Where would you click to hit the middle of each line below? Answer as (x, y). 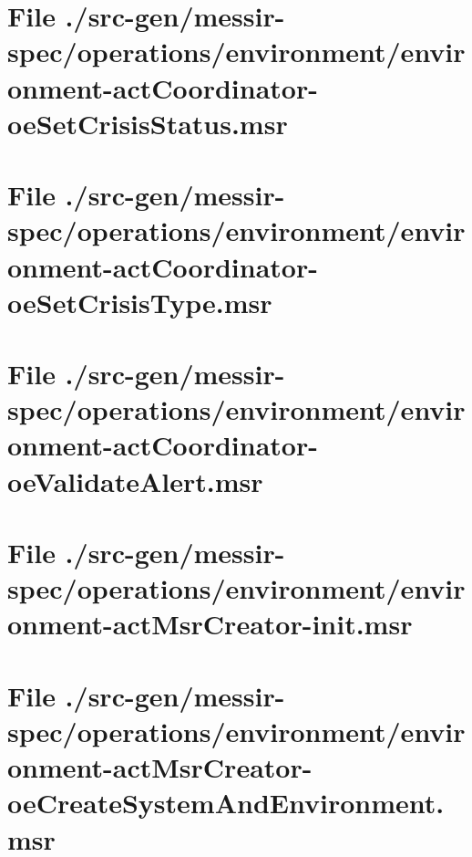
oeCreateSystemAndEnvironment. (226, 803)
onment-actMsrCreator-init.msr (210, 624)
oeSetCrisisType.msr (140, 302)
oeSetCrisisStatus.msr (148, 123)
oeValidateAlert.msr (135, 481)
